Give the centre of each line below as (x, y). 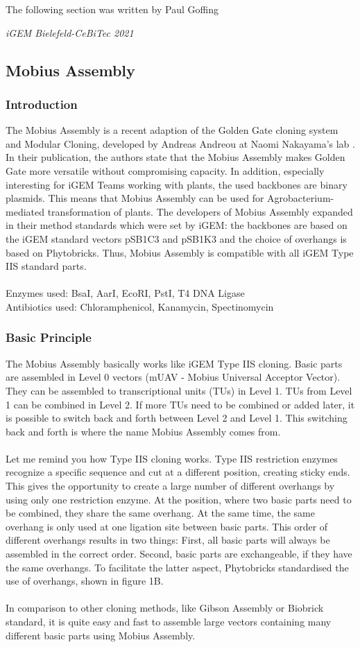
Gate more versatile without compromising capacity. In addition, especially (165, 170)
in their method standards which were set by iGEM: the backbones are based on (177, 225)
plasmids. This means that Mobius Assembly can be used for (135, 198)
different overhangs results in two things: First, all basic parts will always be (168, 540)
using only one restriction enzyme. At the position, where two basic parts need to (179, 499)
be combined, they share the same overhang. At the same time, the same (160, 513)
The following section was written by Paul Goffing (112, 9)
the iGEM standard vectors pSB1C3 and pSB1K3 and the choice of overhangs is (176, 238)
